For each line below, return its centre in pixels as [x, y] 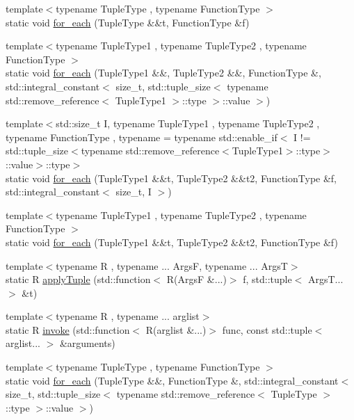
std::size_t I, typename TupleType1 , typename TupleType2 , [188, 123]
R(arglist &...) [176, 329]
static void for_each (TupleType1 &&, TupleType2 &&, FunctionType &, [163, 73]
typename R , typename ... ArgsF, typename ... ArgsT [172, 265]
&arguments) [87, 343]
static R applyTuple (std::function [78, 279]
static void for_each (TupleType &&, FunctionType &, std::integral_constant [172, 380]
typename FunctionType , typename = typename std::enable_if [142, 137]
